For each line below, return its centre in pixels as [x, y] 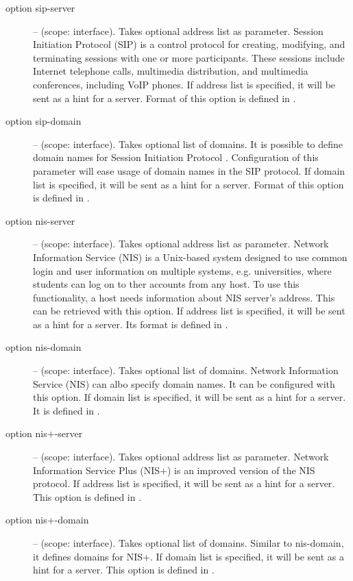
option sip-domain [44, 121]
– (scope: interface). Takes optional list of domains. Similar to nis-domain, [188, 543]
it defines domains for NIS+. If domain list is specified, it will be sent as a [189, 556]
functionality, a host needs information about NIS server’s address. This [184, 297]
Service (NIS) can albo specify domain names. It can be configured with [184, 383]
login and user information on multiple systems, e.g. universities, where [182, 270]
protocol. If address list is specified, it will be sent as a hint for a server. [184, 483]
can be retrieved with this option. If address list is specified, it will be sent [189, 311]
